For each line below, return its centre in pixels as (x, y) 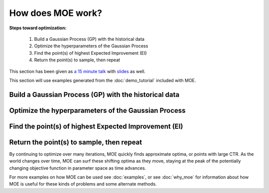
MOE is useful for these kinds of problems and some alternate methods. (83, 184)
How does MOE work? (56, 13)
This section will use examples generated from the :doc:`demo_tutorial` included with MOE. (103, 80)
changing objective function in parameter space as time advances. (78, 168)
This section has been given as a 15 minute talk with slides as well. (77, 71)
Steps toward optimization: (38, 28)
